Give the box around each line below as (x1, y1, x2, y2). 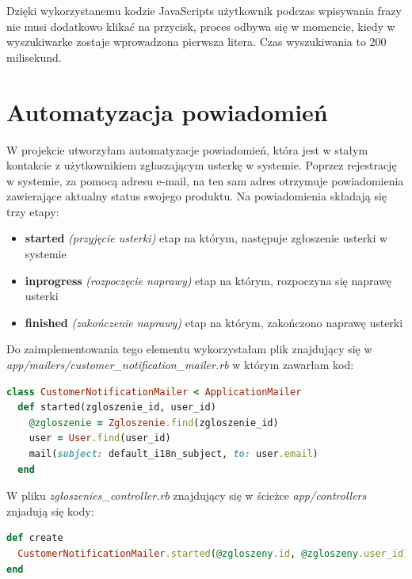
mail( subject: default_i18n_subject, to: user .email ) (29, 448, 319, 459)
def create (6, 532, 63, 544)
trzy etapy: (6, 203, 59, 219)
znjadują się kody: (6, 502, 94, 519)
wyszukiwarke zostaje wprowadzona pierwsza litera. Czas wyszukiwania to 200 (6, 33, 387, 50)
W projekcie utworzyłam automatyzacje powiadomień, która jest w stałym (6, 141, 368, 158)
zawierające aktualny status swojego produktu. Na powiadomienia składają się (6, 188, 387, 204)
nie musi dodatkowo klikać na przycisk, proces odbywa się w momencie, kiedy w (6, 17, 395, 34)
